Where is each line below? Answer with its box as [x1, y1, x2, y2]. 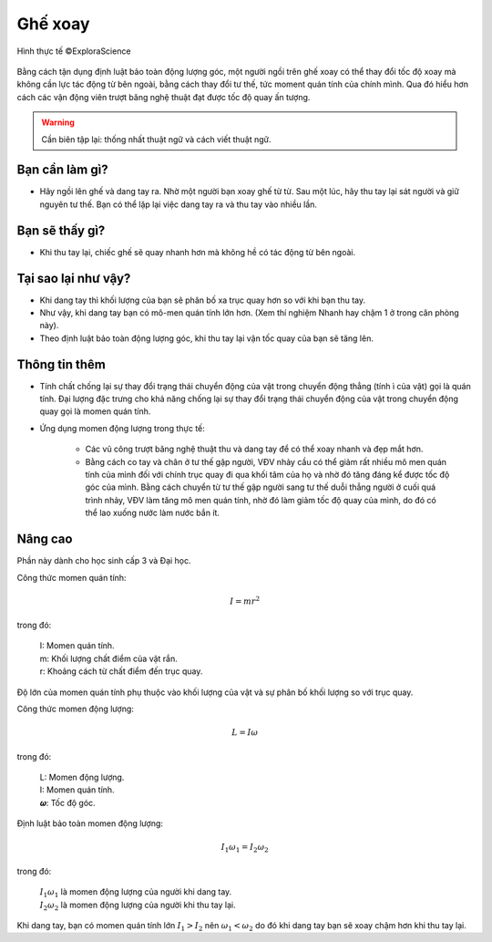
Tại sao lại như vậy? [16, 270, 131, 286]
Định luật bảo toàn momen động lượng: [16, 818, 164, 829]
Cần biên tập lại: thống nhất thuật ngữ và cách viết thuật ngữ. [41, 133, 272, 145]
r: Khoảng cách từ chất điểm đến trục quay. [39, 666, 203, 677]
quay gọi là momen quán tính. [39, 406, 151, 417]
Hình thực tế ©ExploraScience [16, 46, 131, 57]
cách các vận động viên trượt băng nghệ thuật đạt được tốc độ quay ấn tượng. [16, 91, 311, 102]
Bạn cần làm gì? [16, 162, 108, 178]
